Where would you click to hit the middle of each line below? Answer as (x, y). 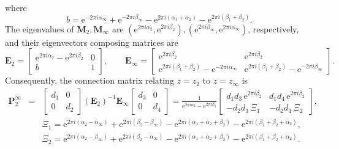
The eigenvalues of (40, 28)
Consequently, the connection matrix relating (90, 80)
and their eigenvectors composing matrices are (92, 42)
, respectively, (273, 28)
